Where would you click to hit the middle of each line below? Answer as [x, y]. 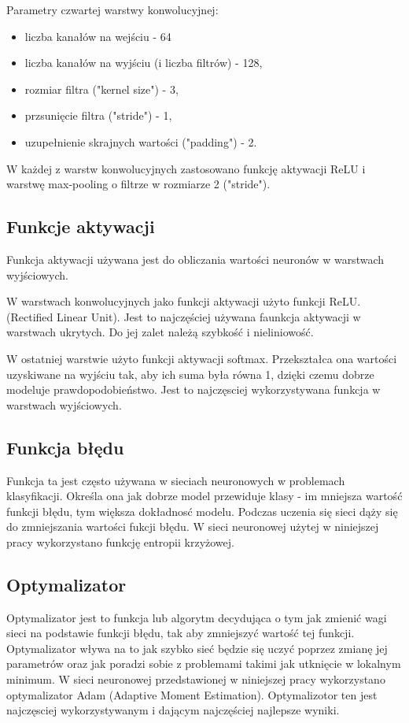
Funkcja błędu [65, 447]
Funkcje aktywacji [81, 226]
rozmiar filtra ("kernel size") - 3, [101, 89]
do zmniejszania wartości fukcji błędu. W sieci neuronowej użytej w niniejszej [193, 526]
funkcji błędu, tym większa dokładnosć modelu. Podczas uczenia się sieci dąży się [202, 511]
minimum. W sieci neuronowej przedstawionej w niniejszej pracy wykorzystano [196, 679]
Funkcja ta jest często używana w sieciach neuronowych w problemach [176, 480]
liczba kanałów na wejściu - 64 [98, 36]
